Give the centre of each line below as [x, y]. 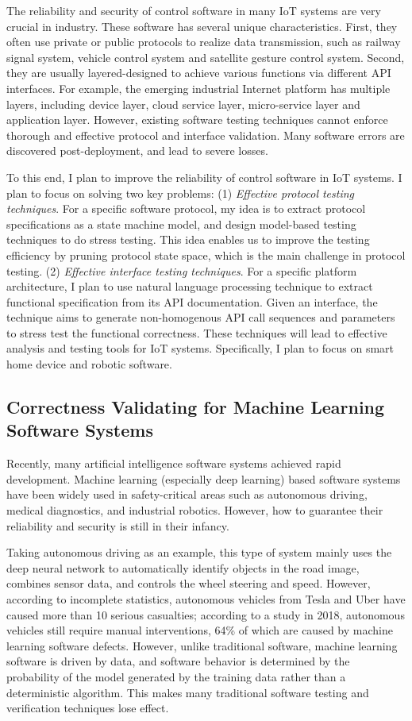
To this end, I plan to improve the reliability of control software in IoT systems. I [204, 177]
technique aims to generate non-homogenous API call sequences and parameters [201, 317]
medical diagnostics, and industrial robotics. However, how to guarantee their [195, 510]
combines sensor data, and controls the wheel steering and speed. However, [189, 583]
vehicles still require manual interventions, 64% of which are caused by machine [200, 630]
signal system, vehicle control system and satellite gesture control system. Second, [206, 57]
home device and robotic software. [89, 364]
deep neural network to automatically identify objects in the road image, [183, 567]
